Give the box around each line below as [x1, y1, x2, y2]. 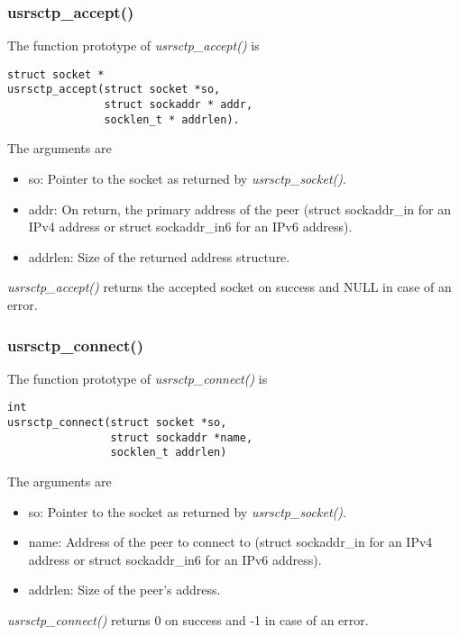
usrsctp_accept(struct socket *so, [7, 83, 221, 96]
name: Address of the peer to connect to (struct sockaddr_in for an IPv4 [28, 532, 433, 551]
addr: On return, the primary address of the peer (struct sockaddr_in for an [28, 199, 451, 218]
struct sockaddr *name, [110, 431, 253, 444]
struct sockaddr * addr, [104, 98, 253, 112]
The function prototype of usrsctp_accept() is [7, 36, 260, 55]
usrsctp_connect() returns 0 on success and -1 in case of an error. [7, 611, 369, 629]
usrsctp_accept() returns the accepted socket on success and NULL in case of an [7, 277, 452, 296]
